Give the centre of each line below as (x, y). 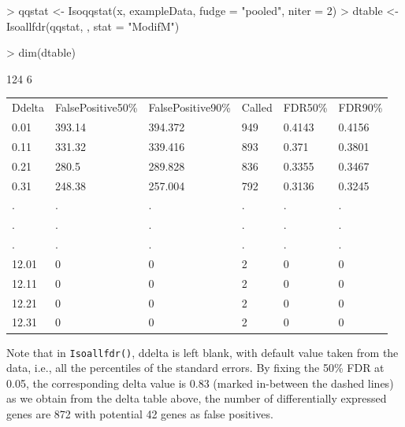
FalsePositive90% (189, 107)
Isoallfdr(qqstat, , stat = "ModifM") (93, 26)
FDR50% (305, 107)
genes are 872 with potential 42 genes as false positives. (140, 413)
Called (257, 107)
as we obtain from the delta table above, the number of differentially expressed (197, 398)
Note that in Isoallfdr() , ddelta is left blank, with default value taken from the (202, 352)
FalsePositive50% (97, 107)
